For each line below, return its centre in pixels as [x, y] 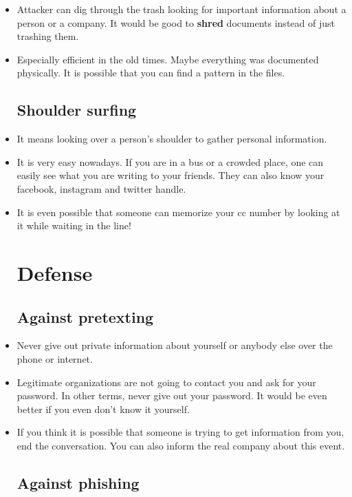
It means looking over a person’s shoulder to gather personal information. [172, 139]
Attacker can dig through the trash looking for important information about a [181, 9]
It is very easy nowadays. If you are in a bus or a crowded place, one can [170, 161]
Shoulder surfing [77, 110]
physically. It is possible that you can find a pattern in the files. [151, 73]
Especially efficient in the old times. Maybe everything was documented [168, 59]
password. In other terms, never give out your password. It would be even [172, 395]
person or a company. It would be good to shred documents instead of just [176, 22]
